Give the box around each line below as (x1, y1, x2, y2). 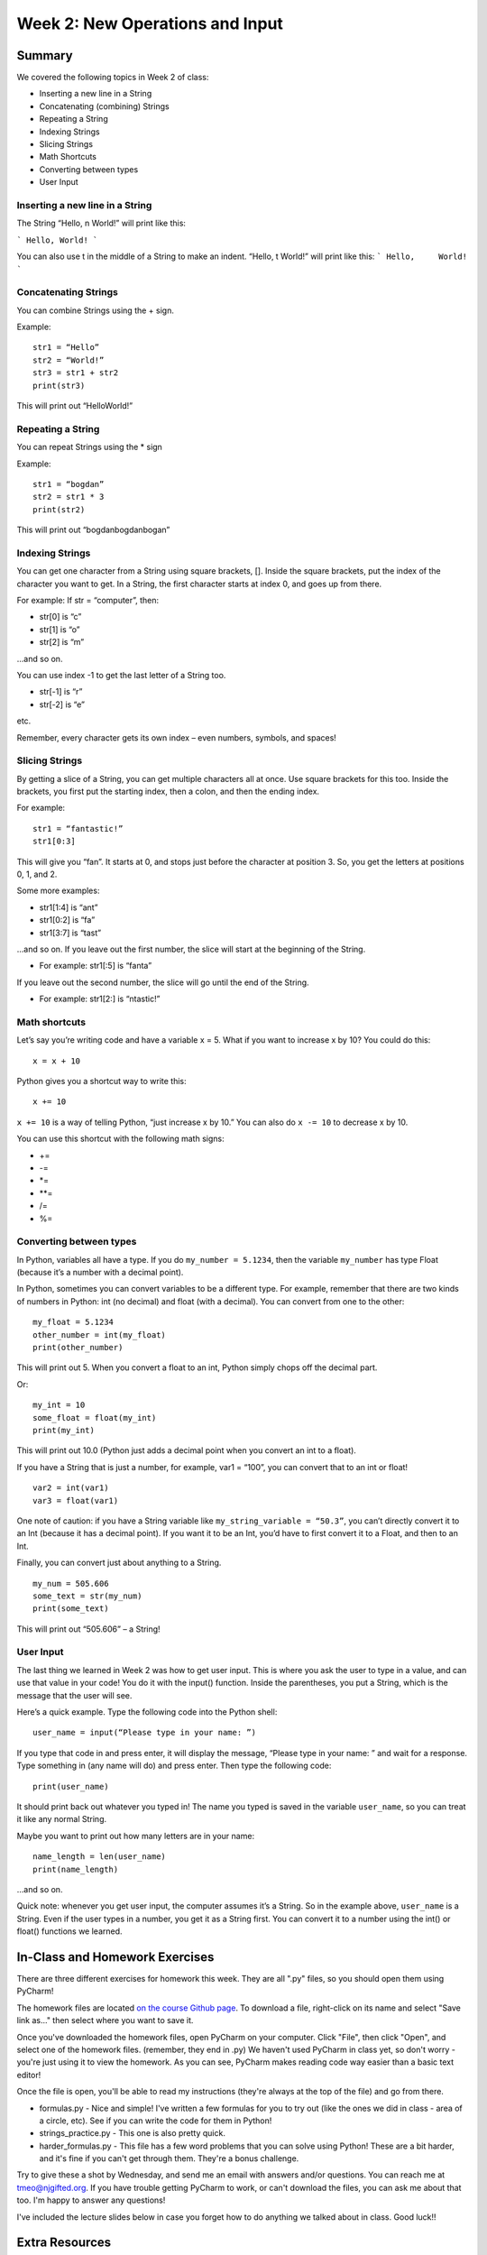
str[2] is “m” (39, 637, 85, 648)
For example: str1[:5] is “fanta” (39, 961, 152, 971)
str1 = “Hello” (32, 343, 100, 353)
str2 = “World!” (32, 354, 105, 365)
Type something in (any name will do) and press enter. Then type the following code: (16, 1760, 332, 1772)
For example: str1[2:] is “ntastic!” (39, 993, 161, 1005)
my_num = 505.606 (32, 1578, 109, 1588)
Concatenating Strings (16, 286, 119, 299)
